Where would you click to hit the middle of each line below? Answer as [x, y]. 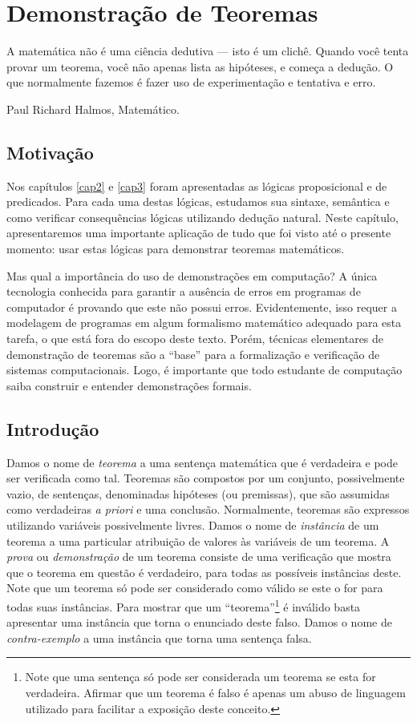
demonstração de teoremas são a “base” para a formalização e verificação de [193, 354]
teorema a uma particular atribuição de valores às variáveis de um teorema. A [198, 540]
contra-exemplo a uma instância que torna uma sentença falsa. [159, 637]
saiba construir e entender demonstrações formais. [129, 385]
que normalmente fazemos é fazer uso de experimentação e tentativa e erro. [191, 82]
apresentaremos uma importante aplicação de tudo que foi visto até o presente [199, 233]
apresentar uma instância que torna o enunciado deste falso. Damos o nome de [199, 622]
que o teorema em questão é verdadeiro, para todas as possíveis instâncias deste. [204, 572]
